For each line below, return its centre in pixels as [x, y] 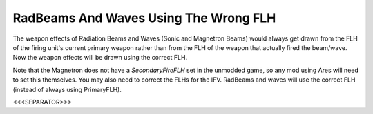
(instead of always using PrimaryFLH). [67, 89]
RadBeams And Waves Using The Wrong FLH [144, 18]
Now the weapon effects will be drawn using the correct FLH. [100, 58]
